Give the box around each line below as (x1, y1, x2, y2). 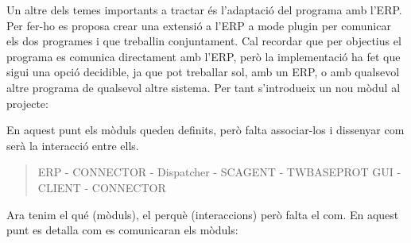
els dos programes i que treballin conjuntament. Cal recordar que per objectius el (6, 33, 401, 49)
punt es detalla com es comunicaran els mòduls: (6, 222, 238, 238)
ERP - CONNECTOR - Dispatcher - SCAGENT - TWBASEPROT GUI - (37, 164, 401, 180)
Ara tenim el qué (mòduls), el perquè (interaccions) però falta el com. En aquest (6, 206, 399, 222)
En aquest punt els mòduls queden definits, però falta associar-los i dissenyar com (6, 121, 405, 138)
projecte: (6, 94, 48, 111)
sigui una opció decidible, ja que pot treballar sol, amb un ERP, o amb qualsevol (6, 64, 400, 80)
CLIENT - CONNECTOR (37, 179, 166, 195)
